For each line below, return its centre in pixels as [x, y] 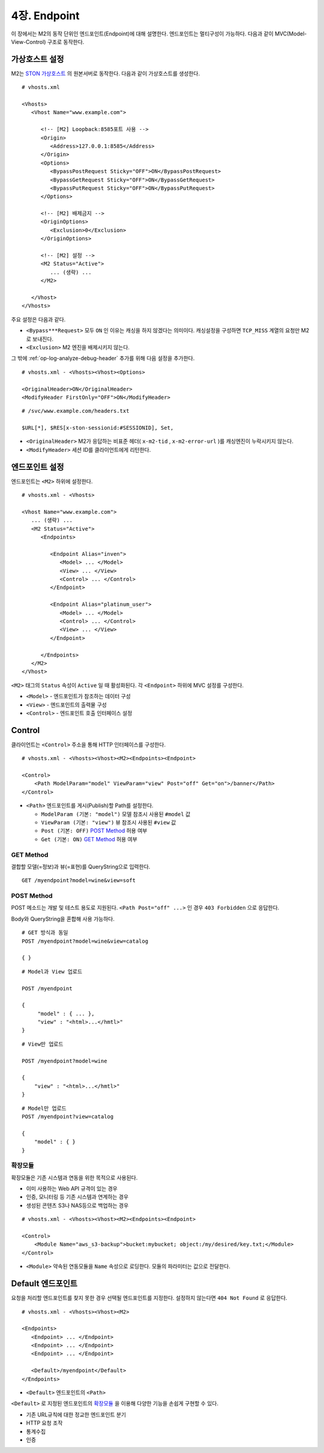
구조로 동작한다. [66, 41]
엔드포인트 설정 [37, 467]
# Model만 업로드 [44, 1108]
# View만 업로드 [43, 1044]
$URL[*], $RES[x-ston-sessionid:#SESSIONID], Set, [98, 428]
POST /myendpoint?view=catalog [68, 1117]
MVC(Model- [291, 34]
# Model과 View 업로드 [52, 971]
